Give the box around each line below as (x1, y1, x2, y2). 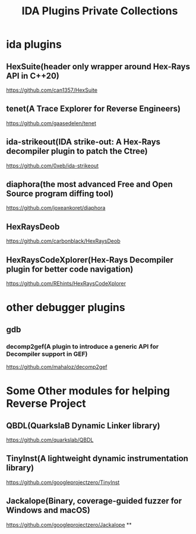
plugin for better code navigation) (6, 264, 134, 274)
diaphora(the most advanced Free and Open (6, 179, 173, 190)
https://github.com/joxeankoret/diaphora (6, 204, 106, 212)
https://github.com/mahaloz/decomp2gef (6, 363, 108, 370)
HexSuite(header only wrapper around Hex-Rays (6, 61, 191, 72)
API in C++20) (6, 70, 59, 81)
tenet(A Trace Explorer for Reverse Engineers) (6, 104, 181, 114)
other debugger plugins (6, 301, 126, 314)
